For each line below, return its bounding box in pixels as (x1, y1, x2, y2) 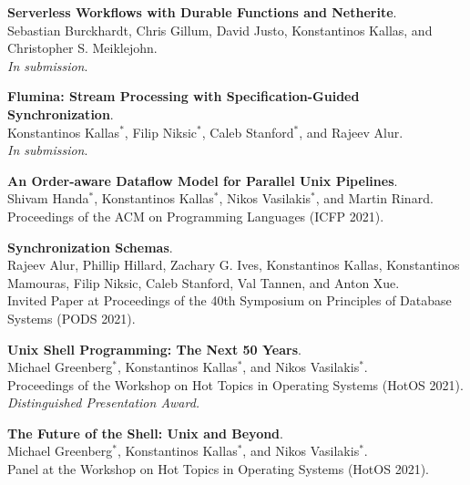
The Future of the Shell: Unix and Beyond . (7, 423, 283, 442)
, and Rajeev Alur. (299, 122, 404, 141)
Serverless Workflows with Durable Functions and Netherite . (7, 3, 397, 21)
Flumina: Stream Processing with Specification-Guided (7, 87, 360, 106)
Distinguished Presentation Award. (7, 393, 200, 412)
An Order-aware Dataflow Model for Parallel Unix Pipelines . (7, 170, 398, 190)
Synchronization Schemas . (7, 237, 173, 256)
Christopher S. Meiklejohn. (7, 38, 158, 57)
